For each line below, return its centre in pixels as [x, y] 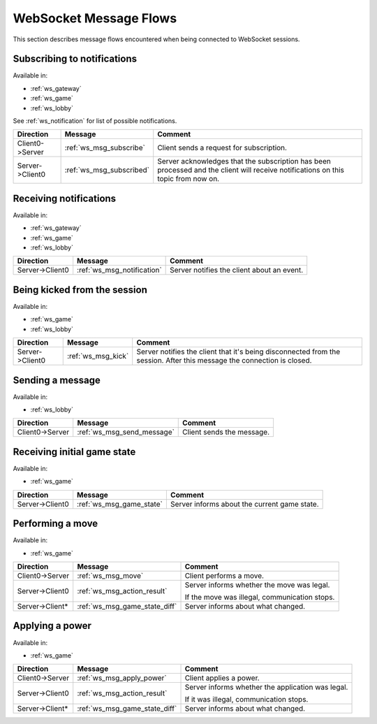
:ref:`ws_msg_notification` [119, 270]
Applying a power [52, 626]
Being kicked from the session [80, 290]
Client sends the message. [226, 432]
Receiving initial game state [74, 452]
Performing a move [56, 524]
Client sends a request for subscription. [222, 148]
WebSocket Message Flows [95, 18]
